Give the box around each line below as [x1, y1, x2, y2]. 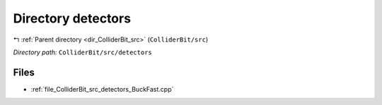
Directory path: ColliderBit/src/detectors [13, 48, 152, 56]
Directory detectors [13, 11, 131, 26]
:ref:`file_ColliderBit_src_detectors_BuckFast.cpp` [30, 85, 174, 93]
